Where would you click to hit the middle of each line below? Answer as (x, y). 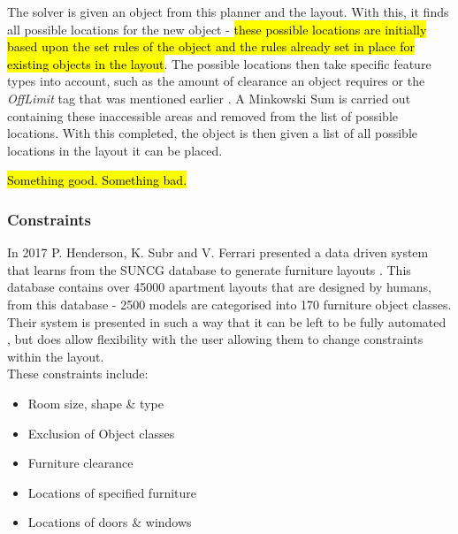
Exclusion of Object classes (101, 433)
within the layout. (56, 356)
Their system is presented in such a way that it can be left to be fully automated (227, 321)
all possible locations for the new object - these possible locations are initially (217, 29)
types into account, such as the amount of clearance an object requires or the (216, 81)
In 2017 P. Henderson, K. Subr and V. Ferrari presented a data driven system (218, 252)
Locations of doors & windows (110, 522)
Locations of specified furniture (112, 492)
